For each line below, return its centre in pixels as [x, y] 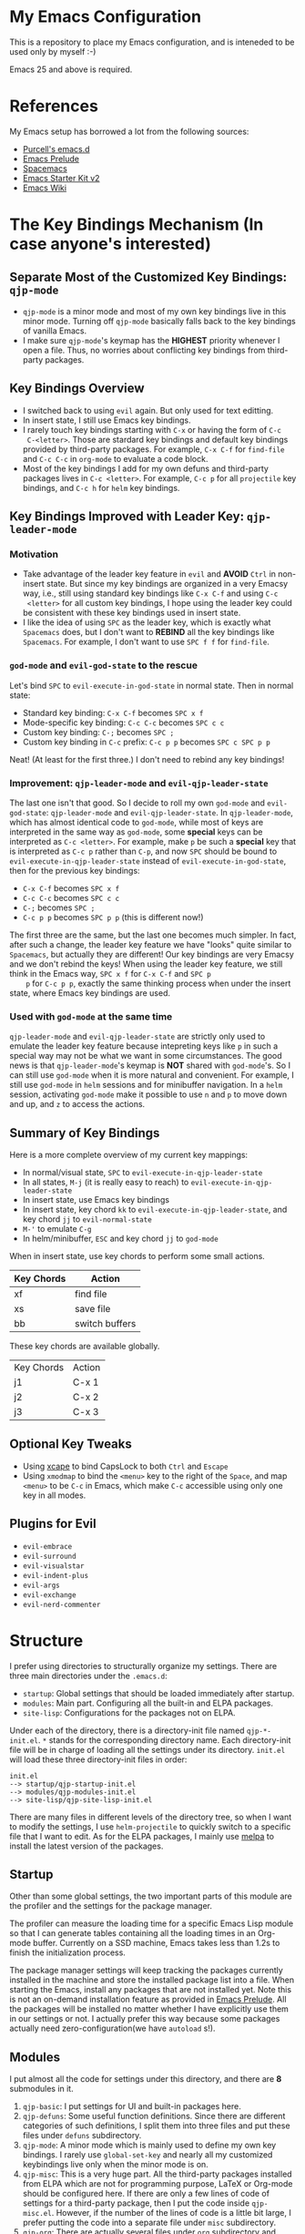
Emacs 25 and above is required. [71, 69]
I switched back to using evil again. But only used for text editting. [148, 410]
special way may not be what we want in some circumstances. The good [146, 1056]
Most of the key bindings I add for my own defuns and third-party [145, 468]
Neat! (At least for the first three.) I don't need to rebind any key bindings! [147, 759]
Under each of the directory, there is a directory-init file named [127, 1730]
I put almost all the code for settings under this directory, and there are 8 [146, 2079]
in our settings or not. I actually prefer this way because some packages [145, 2019]
